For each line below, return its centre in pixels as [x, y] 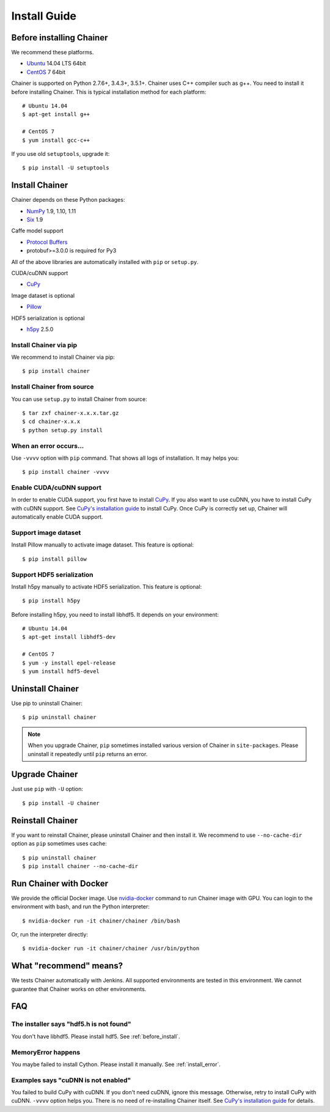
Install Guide [44, 16]
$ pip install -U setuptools [66, 168]
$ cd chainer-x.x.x [51, 422]
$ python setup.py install [63, 430]
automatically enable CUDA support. [57, 517]
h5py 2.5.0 [40, 329]
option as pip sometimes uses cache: [59, 844]
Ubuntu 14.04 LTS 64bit [56, 64]
